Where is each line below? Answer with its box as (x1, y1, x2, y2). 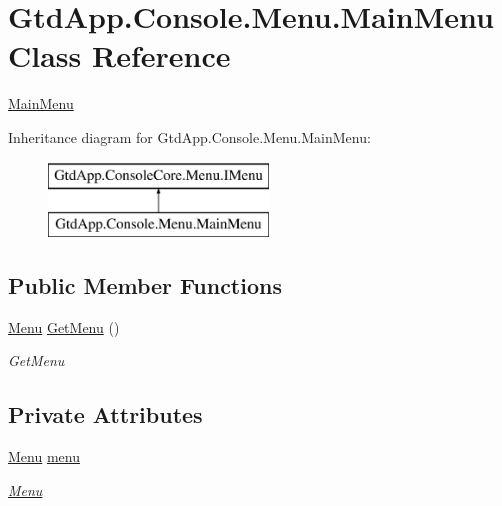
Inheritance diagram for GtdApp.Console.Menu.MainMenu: (8, 126, 371, 147)
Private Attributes (8, 399, 203, 430)
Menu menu (8, 446, 80, 467)
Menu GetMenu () (8, 316, 120, 337)
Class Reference (8, 35, 231, 76)
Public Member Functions (8, 270, 282, 301)
